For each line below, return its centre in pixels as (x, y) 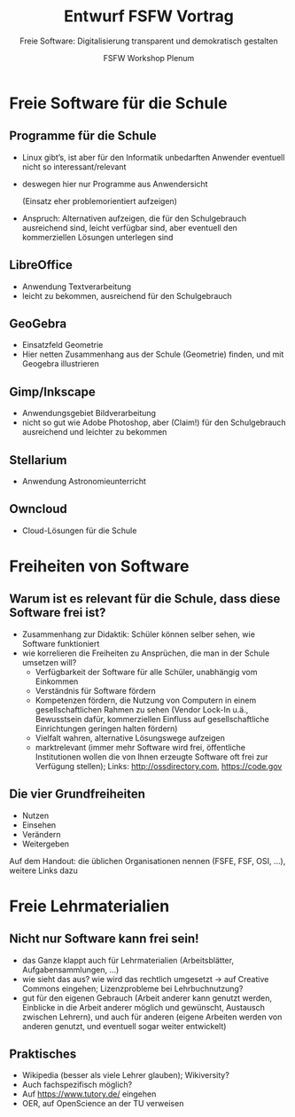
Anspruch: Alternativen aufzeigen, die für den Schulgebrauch (134, 218)
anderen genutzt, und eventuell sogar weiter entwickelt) (124, 1026)
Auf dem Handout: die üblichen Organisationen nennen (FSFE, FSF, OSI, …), (147, 861)
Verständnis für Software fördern (96, 690)
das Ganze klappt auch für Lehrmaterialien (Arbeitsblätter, (128, 960)
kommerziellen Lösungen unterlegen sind (97, 237)
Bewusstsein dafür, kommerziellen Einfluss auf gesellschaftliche (152, 719)
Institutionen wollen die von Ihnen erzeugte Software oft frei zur (151, 757)
